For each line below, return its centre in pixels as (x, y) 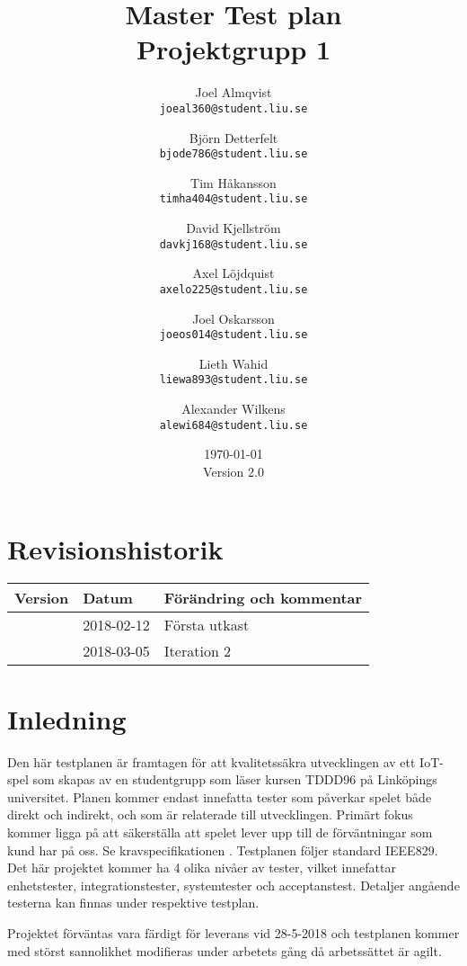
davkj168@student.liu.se (233, 244)
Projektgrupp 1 (233, 49)
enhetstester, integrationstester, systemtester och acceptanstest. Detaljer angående (233, 885)
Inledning (67, 718)
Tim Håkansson (233, 182)
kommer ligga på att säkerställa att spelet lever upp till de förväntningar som (220, 832)
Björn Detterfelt (233, 137)
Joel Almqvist (233, 92)
